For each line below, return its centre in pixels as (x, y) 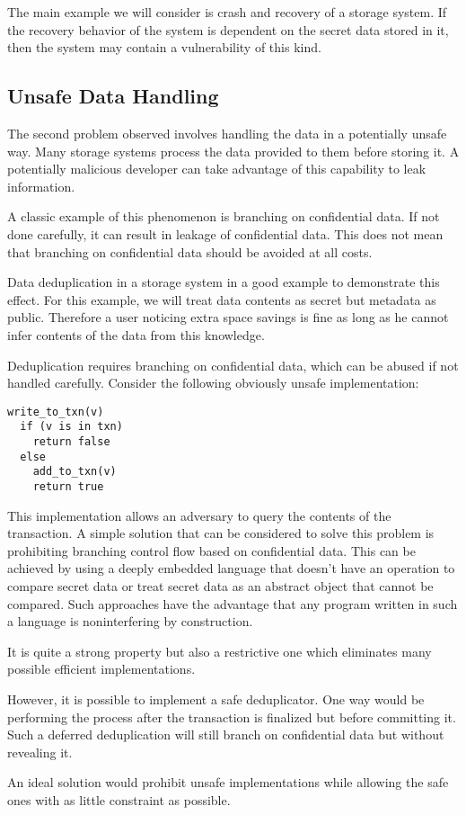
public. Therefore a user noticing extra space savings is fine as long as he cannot (228, 317)
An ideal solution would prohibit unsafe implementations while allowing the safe (228, 782)
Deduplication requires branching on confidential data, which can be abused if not (233, 365)
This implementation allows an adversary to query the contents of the (199, 515)
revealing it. (40, 752)
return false (71, 442)
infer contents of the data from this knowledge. (136, 334)
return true (68, 486)
